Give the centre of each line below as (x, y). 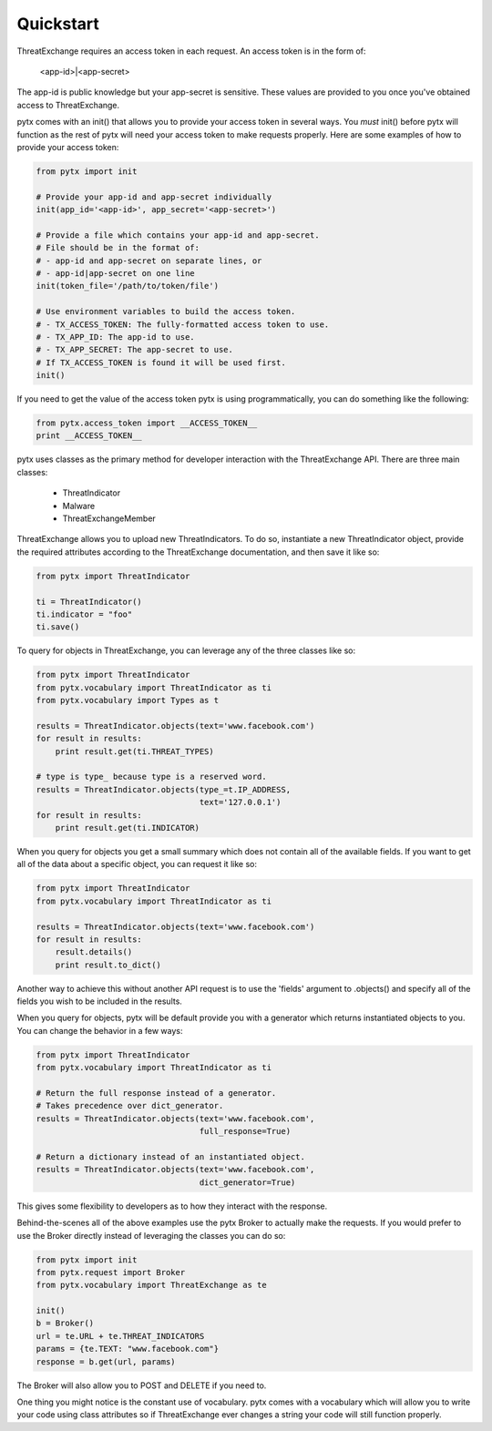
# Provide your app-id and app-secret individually (154, 197)
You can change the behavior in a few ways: (100, 1030)
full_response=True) (245, 1131)
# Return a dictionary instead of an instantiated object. (170, 1156)
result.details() (94, 952)
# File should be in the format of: (118, 248)
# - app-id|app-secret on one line (115, 273)
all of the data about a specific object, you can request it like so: (137, 864)
